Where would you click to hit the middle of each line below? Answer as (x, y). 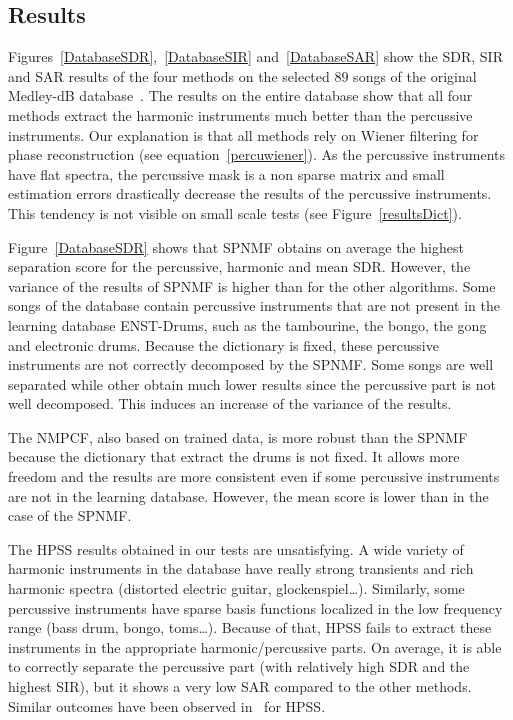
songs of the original (415, 75)
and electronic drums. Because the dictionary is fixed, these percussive (223, 344)
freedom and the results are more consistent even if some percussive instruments (254, 476)
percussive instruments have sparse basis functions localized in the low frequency (255, 607)
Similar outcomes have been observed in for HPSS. (167, 705)
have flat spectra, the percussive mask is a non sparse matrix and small (226, 173)
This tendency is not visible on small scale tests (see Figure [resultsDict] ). (235, 212)
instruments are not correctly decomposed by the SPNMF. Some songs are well (251, 364)
